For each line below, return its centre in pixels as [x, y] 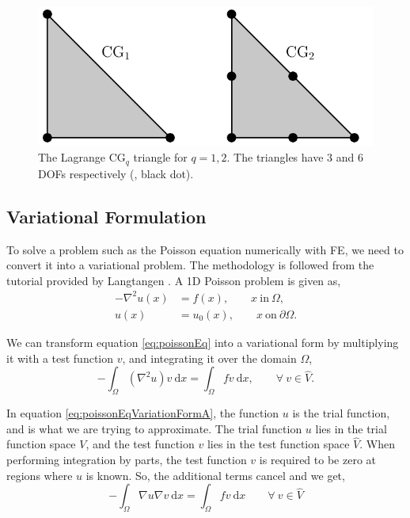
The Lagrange [72, 157]
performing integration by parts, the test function [127, 459]
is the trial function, [341, 413]
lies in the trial [351, 428]
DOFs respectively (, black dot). [116, 173]
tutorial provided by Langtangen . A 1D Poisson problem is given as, [174, 280]
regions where [40, 475]
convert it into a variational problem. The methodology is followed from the [190, 265]
